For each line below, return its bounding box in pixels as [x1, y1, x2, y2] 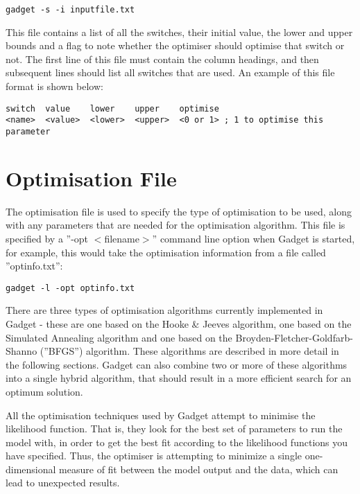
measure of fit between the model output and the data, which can [59, 461, 338, 476]
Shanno [6, 344, 37, 358]
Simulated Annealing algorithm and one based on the [6, 330, 232, 344]
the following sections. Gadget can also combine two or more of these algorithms [6, 357, 348, 371]
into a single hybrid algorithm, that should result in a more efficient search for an [6, 371, 352, 385]
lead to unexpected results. [6, 475, 120, 490]
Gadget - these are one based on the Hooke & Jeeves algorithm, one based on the [6, 316, 352, 330]
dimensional [6, 461, 56, 476]
